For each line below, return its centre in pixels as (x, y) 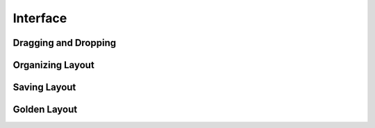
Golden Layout (45, 110)
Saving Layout (44, 87)
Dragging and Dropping (65, 43)
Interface (40, 18)
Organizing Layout (54, 65)
